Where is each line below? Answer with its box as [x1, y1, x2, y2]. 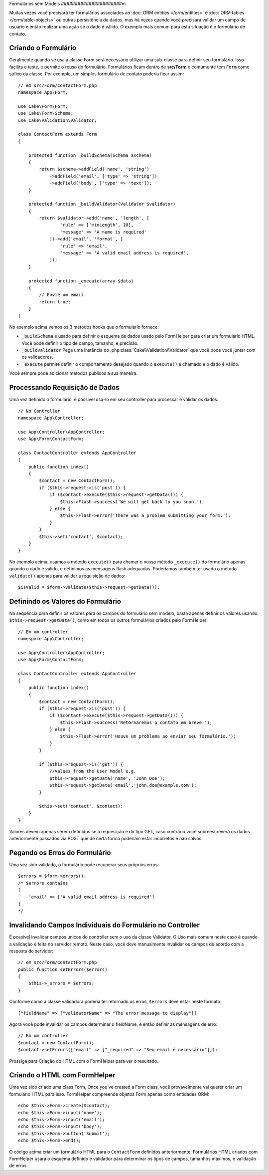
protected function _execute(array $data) [28, 278, 134, 284]
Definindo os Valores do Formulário [9, 597, 122, 606]
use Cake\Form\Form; [18, 103, 68, 109]
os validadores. [21, 354, 53, 360]
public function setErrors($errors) [18, 966, 108, 972]
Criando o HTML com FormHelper [9, 1071, 116, 1080]
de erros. [9, 1163, 28, 1169]
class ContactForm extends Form [18, 131, 97, 137]
